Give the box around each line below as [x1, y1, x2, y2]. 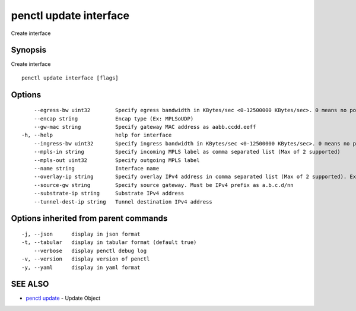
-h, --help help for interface [21, 132, 172, 139]
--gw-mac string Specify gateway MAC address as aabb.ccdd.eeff [33, 123, 256, 131]
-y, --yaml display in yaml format [21, 264, 141, 271]
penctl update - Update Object [26, 294, 101, 302]
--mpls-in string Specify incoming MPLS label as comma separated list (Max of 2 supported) [33, 148, 341, 155]
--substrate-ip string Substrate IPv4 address [33, 190, 185, 197]
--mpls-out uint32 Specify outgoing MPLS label [33, 157, 200, 163]
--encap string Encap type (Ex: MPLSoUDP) [33, 115, 194, 122]
